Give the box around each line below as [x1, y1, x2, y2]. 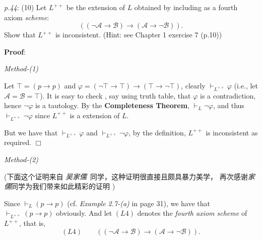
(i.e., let [234, 80, 258, 90]
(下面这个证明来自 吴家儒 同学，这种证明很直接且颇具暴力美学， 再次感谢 [4, 171, 248, 181]
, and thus [213, 100, 244, 111]
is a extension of [70, 110, 120, 120]
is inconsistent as [206, 127, 258, 137]
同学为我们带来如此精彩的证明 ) [11, 181, 115, 191]
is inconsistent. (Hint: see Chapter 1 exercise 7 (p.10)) [55, 29, 222, 40]
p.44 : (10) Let [4, 2, 47, 12]
